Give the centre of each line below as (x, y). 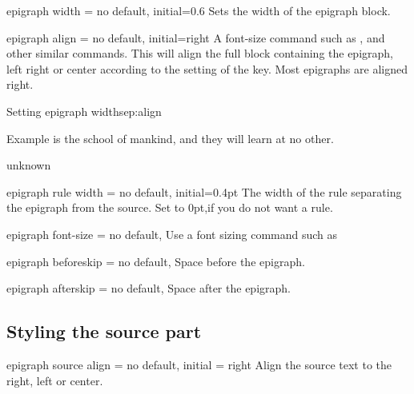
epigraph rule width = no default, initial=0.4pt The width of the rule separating (204, 191)
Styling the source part (104, 331)
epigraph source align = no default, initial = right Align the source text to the (199, 364)
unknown (29, 165)
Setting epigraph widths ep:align (84, 111)
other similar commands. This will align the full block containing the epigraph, (200, 53)
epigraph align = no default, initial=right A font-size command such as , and (196, 37)
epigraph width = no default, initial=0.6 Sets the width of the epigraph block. (199, 10)
